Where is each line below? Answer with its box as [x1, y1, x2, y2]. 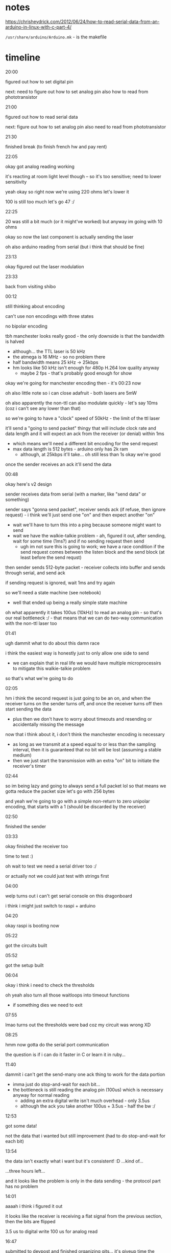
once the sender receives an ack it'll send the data [5, 461, 111, 467]
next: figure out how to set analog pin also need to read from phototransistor [5, 123, 166, 129]
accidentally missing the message [12, 721, 84, 727]
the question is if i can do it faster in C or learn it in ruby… [5, 1051, 126, 1057]
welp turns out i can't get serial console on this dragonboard [5, 893, 133, 899]
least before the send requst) [20, 554, 82, 560]
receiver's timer [12, 763, 46, 769]
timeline [5, 52, 41, 63]
